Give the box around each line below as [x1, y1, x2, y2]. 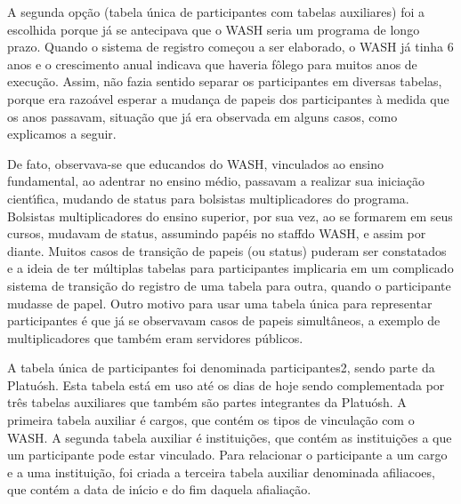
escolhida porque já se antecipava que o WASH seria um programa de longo [7, 20, 420, 38]
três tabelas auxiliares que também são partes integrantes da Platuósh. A [7, 393, 407, 412]
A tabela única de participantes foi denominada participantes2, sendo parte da [7, 358, 435, 377]
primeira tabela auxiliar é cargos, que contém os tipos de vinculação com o [7, 411, 415, 429]
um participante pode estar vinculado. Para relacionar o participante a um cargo [7, 445, 448, 464]
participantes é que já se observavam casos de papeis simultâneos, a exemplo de [7, 311, 441, 330]
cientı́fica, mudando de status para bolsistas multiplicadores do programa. [7, 188, 409, 207]
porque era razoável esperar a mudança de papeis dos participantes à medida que [7, 89, 449, 108]
